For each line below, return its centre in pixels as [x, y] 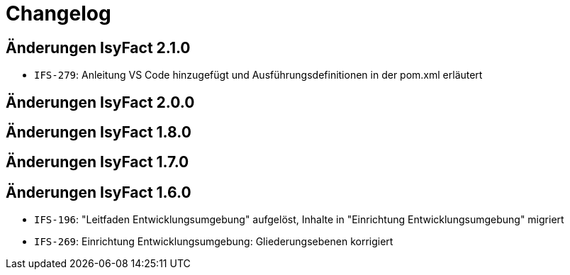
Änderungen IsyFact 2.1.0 [98, 47]
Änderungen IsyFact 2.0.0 [100, 102]
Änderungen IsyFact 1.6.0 [99, 192]
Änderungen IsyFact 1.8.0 [99, 133]
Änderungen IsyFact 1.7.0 [97, 162]
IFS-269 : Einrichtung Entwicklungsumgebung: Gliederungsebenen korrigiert [214, 242]
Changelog [58, 13]
